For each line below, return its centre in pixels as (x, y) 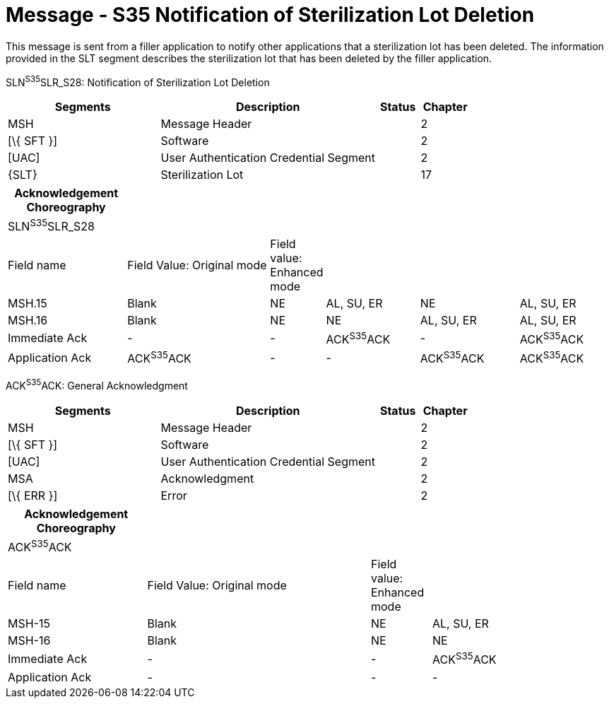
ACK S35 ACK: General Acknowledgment (97, 385)
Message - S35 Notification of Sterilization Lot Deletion (270, 15)
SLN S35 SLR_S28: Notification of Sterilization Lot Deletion (138, 81)
